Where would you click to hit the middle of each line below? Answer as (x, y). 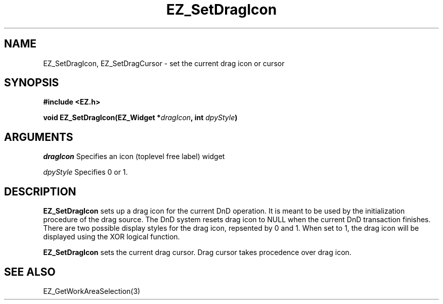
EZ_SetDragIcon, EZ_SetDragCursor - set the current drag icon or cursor (164, 63)
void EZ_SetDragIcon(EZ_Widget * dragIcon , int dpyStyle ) (140, 118)
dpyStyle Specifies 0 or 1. (85, 172)
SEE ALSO (30, 272)
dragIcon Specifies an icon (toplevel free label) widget (134, 157)
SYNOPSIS (32, 83)
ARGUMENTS (39, 137)
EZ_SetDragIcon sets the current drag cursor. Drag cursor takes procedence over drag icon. (197, 252)
